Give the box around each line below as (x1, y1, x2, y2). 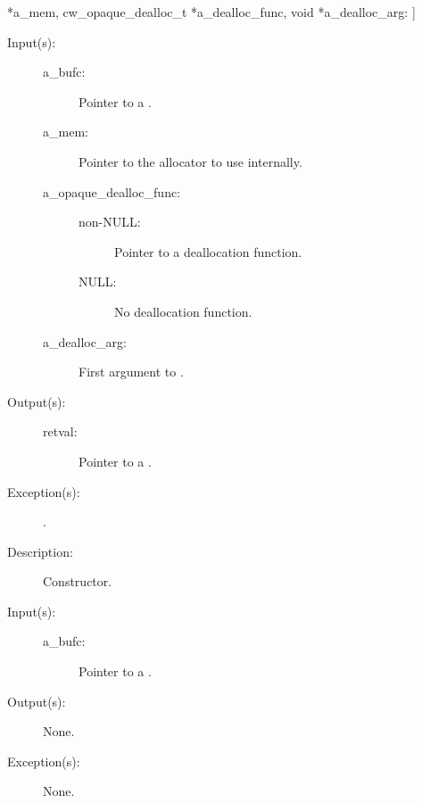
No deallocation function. (114, 302, 252, 320)
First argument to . (79, 362, 184, 381)
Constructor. (43, 572, 112, 591)
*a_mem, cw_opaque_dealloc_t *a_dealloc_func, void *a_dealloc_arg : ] (7, 3, 416, 21)
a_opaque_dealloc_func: (43, 182, 181, 201)
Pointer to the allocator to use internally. (79, 152, 302, 170)
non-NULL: (79, 212, 141, 231)
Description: (7, 542, 73, 560)
